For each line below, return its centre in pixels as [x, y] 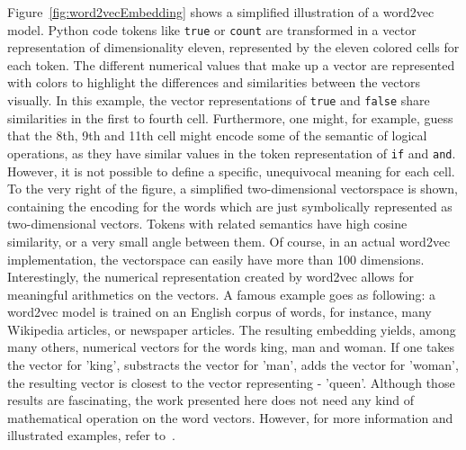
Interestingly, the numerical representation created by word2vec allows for [211, 277]
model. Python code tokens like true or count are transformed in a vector [212, 29]
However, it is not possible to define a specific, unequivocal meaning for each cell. [231, 171]
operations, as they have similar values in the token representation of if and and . [232, 153]
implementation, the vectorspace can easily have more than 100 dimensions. [216, 259]
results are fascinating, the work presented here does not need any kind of [211, 400]
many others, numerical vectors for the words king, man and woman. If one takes [231, 347]
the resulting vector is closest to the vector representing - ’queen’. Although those [231, 382]
